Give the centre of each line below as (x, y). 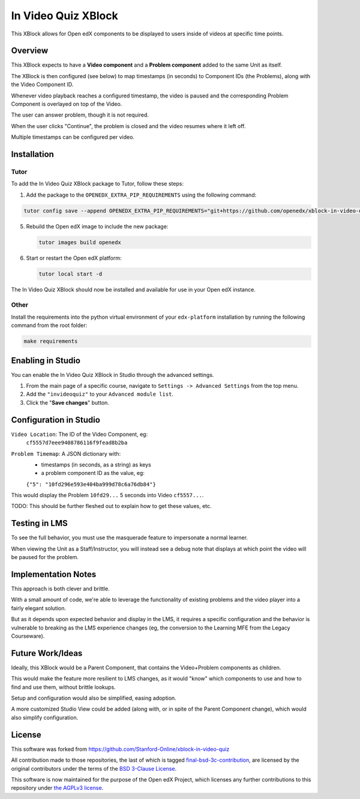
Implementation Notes (54, 574)
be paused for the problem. (45, 557)
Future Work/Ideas (47, 653)
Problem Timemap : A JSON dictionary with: (66, 453)
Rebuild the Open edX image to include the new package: (97, 226)
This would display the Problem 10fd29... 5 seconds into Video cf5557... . (107, 495)
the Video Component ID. (42, 85)
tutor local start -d (70, 274)
